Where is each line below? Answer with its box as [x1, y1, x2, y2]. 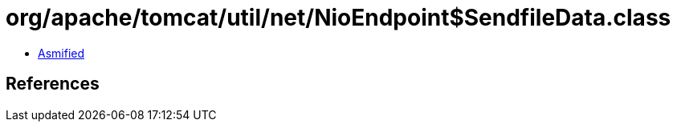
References [6, 74, 100, 94]
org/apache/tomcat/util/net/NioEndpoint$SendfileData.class [6, 4, 671, 31]
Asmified [38, 46, 85, 60]
